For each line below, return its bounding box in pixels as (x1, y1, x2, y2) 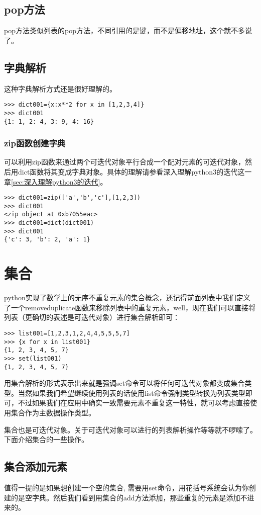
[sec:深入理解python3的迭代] (11, 176, 100, 187)
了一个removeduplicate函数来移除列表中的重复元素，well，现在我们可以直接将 (4, 302, 255, 312)
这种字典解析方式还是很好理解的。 (4, 83, 116, 94)
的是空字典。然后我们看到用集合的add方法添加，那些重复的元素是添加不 (11, 492, 247, 502)
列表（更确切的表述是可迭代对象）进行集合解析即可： (4, 312, 180, 322)
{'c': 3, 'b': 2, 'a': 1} (4, 236, 90, 243)
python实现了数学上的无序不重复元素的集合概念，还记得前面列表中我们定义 (4, 292, 250, 303)
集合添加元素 (4, 459, 67, 474)
